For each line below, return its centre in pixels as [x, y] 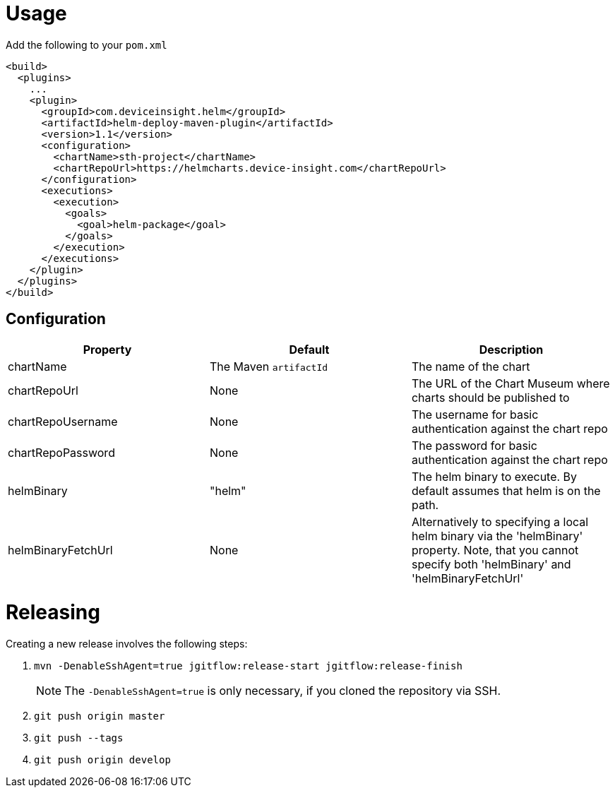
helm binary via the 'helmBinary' [497, 536]
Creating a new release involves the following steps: [127, 644]
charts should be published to [490, 397]
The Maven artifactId [269, 366]
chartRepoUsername [63, 421]
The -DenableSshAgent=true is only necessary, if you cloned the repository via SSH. [283, 691]
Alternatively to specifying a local [500, 521]
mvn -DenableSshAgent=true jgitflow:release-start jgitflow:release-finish [248, 666]
